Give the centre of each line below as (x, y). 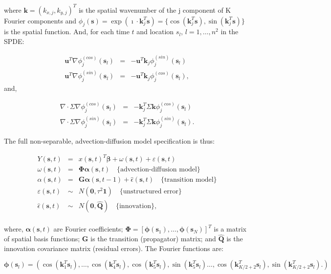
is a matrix (230, 229)
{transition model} (189, 180)
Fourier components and (40, 20)
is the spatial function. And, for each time (67, 32)
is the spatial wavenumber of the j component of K (155, 10)
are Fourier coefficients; (88, 229)
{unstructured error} (151, 192)
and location (155, 32)
